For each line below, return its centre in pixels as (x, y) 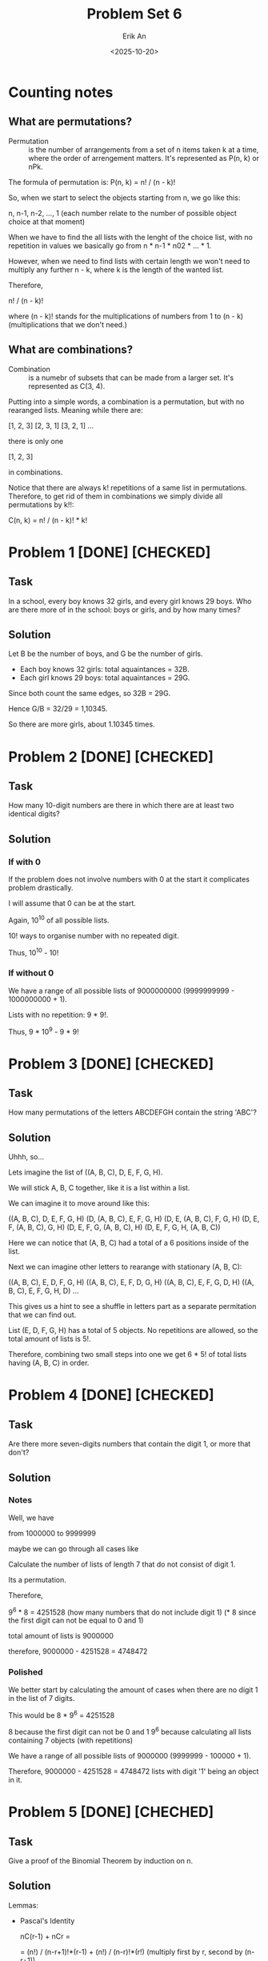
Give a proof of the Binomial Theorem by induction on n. (101, 1861)
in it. (15, 1780)
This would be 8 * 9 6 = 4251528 (62, 1715)
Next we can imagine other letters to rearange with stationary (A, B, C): (125, 1267)
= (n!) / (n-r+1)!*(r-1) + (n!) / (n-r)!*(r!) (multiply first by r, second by (131, 1951)
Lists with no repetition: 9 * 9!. (58, 1015)
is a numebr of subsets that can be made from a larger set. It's (131, 378)
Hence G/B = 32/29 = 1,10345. (58, 709)
